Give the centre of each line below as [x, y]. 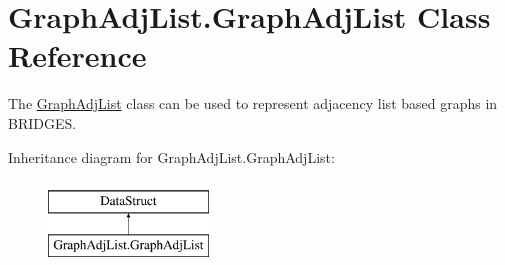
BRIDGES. [42, 122]
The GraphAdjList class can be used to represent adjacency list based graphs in [253, 103]
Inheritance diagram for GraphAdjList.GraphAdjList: [171, 156]
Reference [77, 55]
